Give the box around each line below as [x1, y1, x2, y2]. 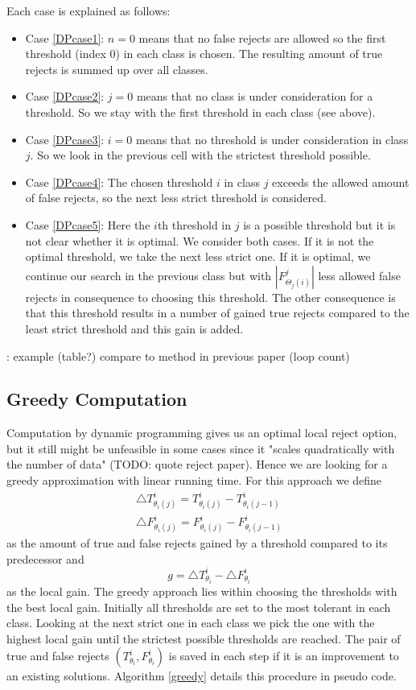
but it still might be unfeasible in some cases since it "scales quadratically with [6, 440, 395, 457]
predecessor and [6, 550, 84, 567]
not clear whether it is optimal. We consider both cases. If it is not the [25, 232, 374, 249]
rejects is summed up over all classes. [25, 60, 208, 77]
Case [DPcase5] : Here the [25, 216, 150, 233]
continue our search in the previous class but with [25, 266, 272, 283]
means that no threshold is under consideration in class [136, 130, 409, 147]
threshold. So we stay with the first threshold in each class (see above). [25, 103, 376, 120]
